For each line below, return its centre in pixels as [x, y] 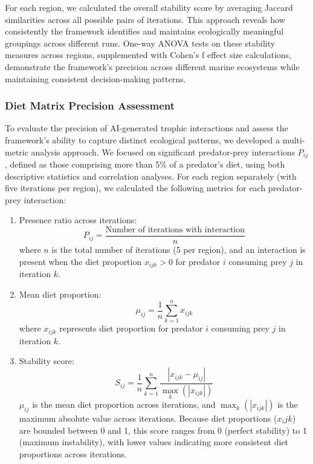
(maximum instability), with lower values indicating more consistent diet [154, 442]
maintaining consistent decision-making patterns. [95, 78]
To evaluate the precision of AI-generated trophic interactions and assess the [147, 128]
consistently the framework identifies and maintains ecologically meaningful [144, 31]
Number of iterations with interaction [175, 230]
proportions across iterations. [73, 453]
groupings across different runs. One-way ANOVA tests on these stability [140, 43]
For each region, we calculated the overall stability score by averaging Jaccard [149, 7]
